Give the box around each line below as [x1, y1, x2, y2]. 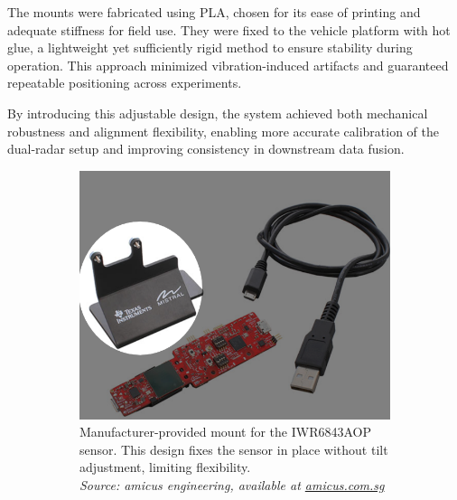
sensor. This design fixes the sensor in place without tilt [79, 439, 388, 458]
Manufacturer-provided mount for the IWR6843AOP [79, 422, 371, 441]
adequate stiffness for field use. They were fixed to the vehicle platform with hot [7, 20, 451, 39]
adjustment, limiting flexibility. [79, 458, 251, 476]
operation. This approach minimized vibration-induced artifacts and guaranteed [7, 55, 449, 74]
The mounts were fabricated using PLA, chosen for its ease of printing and [7, 3, 421, 21]
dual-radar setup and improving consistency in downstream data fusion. [7, 139, 405, 158]
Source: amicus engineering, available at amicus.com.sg [79, 475, 385, 494]
